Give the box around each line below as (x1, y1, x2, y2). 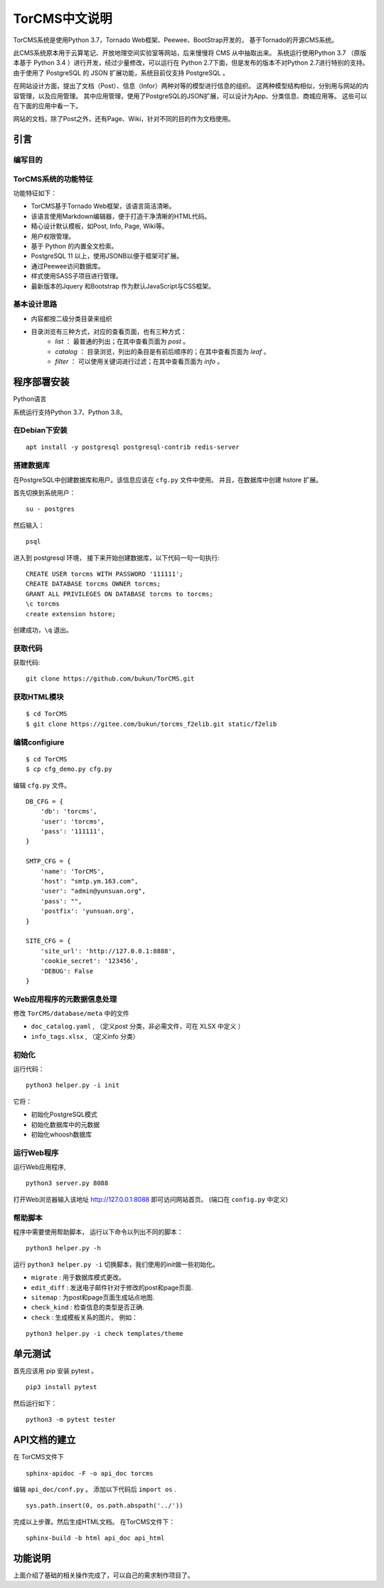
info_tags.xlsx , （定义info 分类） (31, 1032, 139, 1040)
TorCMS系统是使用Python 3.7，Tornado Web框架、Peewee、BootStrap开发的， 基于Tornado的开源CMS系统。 (13, 36, 338, 44)
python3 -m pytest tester (26, 1416, 117, 1424)
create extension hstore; (26, 610, 117, 618)
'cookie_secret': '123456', (40, 957, 139, 965)
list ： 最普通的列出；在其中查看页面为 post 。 (55, 337, 190, 346)
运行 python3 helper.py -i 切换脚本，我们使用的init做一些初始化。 (13, 1260, 220, 1268)
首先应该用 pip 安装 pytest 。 (13, 1366, 98, 1375)
